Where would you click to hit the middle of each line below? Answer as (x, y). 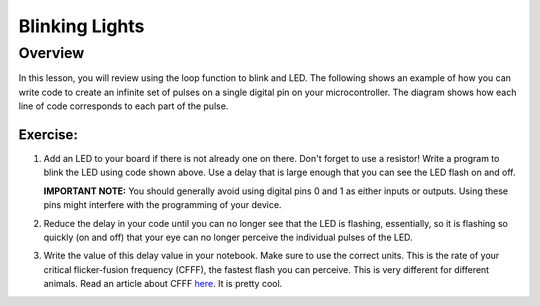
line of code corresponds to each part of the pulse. (123, 106)
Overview (51, 53)
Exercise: (48, 134)
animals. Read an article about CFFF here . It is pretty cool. (163, 284)
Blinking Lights (81, 26)
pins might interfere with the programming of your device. (162, 205)
